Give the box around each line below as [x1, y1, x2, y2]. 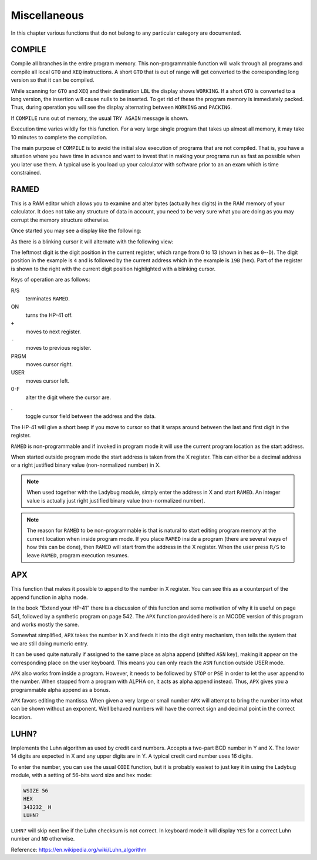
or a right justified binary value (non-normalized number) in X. [11, 461, 161, 469]
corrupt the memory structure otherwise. [11, 216, 110, 223]
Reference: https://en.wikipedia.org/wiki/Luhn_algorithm [11, 846, 147, 853]
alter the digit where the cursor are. [25, 394, 112, 401]
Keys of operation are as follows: [11, 276, 90, 283]
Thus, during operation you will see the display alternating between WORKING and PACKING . [11, 103, 232, 111]
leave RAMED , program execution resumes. [26, 551, 129, 558]
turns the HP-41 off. [25, 312, 73, 319]
